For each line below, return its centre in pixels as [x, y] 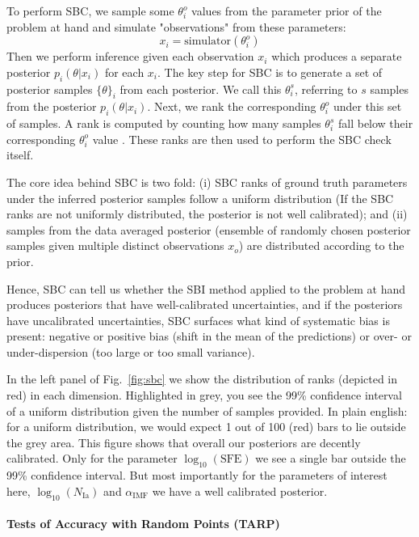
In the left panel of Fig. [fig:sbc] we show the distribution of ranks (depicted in [202, 379]
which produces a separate [337, 56]
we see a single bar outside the [331, 458]
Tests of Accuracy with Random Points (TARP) [143, 524]
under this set [367, 106]
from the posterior [52, 106]
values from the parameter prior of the [287, 11]
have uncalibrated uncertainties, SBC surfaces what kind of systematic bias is [198, 320]
